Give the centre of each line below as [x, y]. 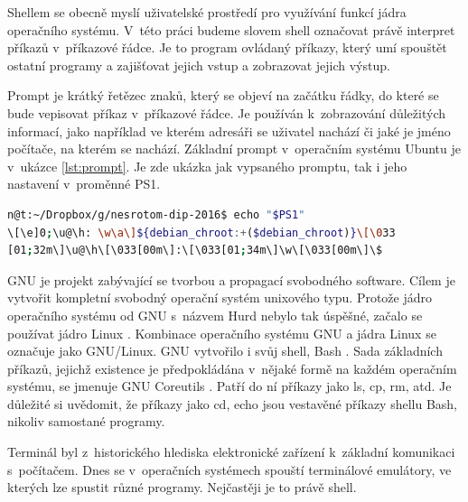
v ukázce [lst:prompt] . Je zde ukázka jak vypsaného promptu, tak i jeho [207, 166]
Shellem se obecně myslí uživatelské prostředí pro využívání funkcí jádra [207, 12]
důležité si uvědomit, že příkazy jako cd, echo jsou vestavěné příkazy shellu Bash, [233, 403]
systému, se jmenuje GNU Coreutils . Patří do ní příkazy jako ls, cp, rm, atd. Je [229, 386]
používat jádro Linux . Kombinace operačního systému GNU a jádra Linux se [222, 333]
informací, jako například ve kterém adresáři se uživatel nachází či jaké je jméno [229, 130]
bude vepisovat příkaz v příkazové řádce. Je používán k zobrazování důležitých [226, 112]
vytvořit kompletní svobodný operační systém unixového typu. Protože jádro [220, 297]
